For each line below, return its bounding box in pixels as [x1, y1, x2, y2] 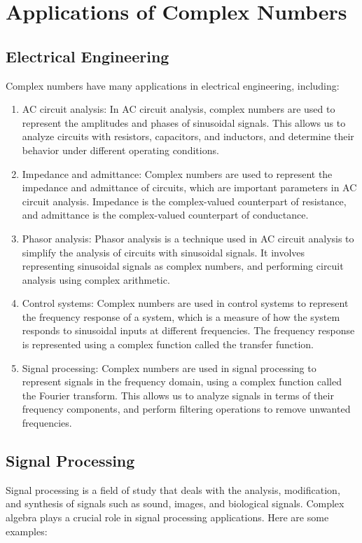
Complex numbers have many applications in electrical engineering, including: [6, 78, 340, 92]
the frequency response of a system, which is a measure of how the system [22, 309, 340, 324]
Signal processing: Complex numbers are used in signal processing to [22, 360, 316, 375]
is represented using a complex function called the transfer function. [22, 337, 314, 352]
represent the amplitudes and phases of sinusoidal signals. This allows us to [22, 115, 346, 130]
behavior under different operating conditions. [22, 142, 219, 157]
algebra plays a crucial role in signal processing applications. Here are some [6, 510, 329, 525]
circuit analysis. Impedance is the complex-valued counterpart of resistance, [22, 193, 347, 208]
